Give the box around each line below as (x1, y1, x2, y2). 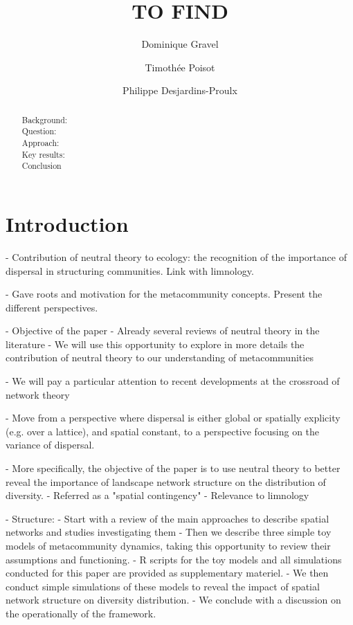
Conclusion (21, 160, 62, 172)
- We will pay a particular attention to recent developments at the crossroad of (6, 374, 340, 388)
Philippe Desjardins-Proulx (123, 83, 237, 98)
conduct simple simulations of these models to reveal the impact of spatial (6, 579, 320, 593)
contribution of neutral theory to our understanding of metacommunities (6, 350, 314, 365)
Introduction (6, 209, 129, 237)
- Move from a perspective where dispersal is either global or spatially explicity (6, 410, 341, 425)
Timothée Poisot (145, 60, 215, 74)
